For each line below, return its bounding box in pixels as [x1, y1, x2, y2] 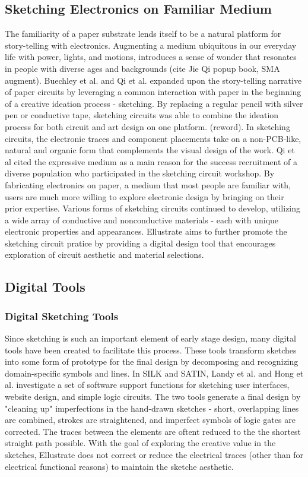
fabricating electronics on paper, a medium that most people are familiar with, [5, 178, 291, 191]
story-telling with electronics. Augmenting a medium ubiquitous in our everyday [5, 39, 297, 51]
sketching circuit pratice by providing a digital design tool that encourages [5, 236, 276, 249]
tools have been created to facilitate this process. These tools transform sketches [5, 343, 297, 356]
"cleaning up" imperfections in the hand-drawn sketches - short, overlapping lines [5, 402, 299, 414]
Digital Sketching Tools [5, 308, 119, 323]
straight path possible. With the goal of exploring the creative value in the [5, 437, 276, 449]
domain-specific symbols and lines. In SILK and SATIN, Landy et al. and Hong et [5, 367, 304, 379]
